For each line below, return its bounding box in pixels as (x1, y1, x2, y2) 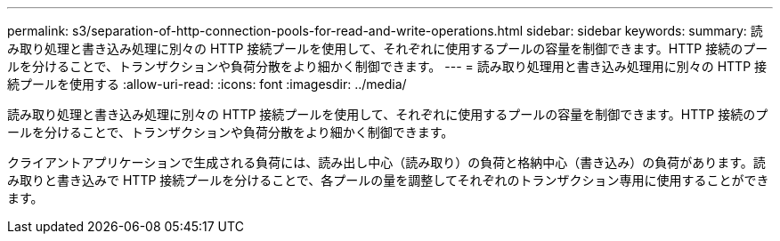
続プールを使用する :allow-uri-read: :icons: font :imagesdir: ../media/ (7, 76, 407, 92)
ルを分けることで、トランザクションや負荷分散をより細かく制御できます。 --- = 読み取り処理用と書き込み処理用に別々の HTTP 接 (7, 59, 768, 74)
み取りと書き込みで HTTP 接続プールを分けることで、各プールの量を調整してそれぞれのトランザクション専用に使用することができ (7, 173, 769, 188)
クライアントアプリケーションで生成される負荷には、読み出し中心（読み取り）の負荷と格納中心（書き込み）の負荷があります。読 (7, 155, 766, 170)
